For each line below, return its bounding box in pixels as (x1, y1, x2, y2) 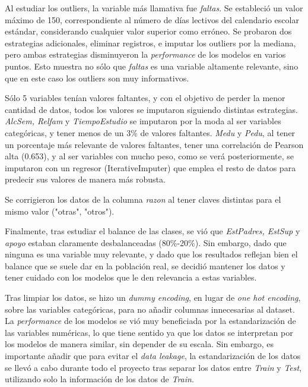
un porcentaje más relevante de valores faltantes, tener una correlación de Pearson (5, 138, 304, 150)
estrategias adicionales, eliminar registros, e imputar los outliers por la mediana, (5, 36, 296, 49)
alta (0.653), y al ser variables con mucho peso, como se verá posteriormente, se (5, 150, 294, 162)
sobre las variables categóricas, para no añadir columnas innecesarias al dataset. (5, 303, 295, 315)
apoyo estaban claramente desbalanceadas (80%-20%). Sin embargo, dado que (5, 236, 287, 248)
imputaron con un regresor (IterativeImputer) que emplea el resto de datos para (5, 161, 296, 174)
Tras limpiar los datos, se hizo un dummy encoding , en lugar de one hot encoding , (5, 291, 301, 304)
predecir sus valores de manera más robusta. (5, 173, 166, 185)
